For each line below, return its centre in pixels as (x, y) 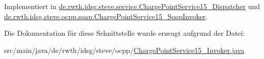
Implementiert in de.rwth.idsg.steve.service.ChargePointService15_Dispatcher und (132, 6)
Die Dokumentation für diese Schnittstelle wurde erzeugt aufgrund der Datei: (125, 33)
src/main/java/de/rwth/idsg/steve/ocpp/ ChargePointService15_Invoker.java (124, 50)
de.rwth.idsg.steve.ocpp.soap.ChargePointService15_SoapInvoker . (106, 16)
